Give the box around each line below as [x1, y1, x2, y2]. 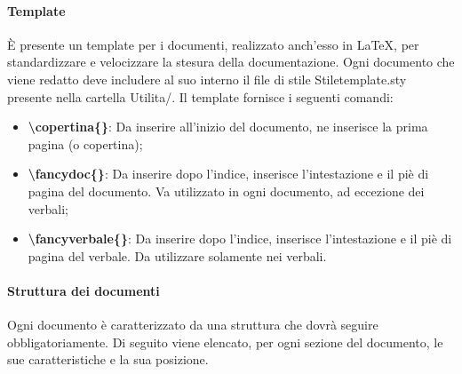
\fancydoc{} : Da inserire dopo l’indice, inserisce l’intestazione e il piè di [28, 164, 429, 183]
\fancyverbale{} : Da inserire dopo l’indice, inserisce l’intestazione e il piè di [28, 229, 452, 248]
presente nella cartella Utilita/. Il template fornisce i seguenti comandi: [7, 87, 394, 106]
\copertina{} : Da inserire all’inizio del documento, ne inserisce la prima [28, 117, 428, 136]
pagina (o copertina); [28, 134, 143, 153]
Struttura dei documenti [7, 281, 160, 299]
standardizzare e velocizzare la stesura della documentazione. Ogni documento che [7, 52, 455, 71]
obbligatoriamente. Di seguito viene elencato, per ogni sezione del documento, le [7, 332, 443, 351]
